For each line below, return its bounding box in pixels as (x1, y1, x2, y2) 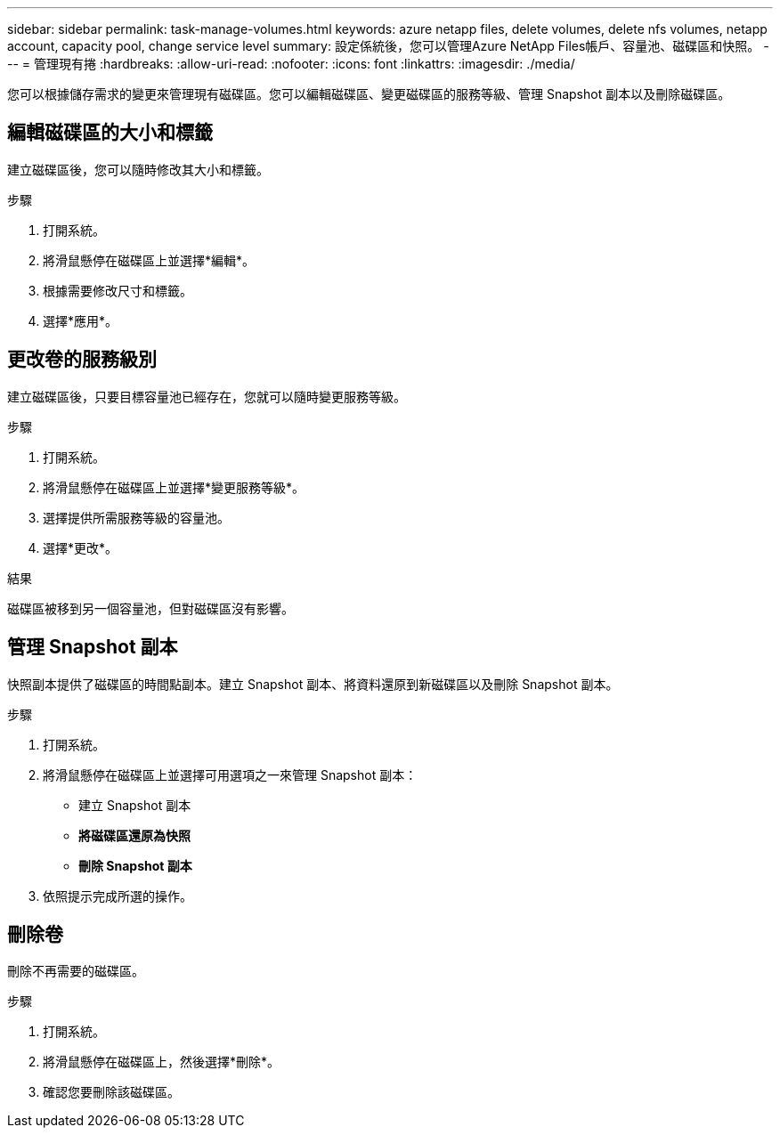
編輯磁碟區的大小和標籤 (7, 121, 213, 144)
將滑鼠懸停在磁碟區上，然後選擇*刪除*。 (43, 1054, 280, 1070)
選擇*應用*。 (43, 312, 118, 328)
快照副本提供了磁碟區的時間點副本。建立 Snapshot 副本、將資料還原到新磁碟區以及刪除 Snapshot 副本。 (7, 676, 619, 692)
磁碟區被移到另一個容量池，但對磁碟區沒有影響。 (7, 600, 294, 616)
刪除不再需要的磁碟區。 (7, 963, 144, 979)
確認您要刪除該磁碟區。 (43, 1084, 180, 1100)
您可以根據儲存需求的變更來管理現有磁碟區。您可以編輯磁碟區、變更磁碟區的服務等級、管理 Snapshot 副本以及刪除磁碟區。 (7, 86, 731, 101)
